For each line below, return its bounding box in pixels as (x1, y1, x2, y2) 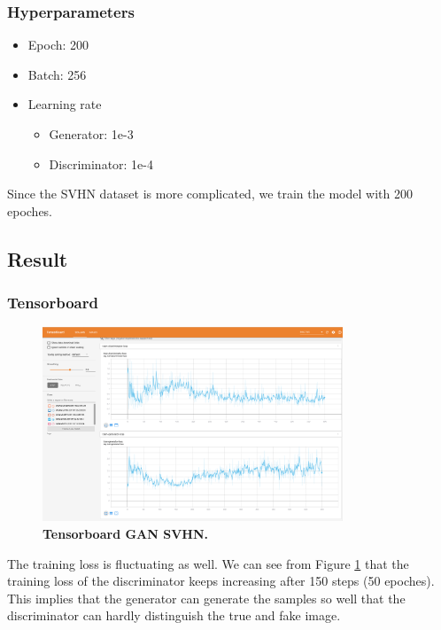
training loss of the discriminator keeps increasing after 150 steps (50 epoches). (7, 572, 435, 590)
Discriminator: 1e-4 (49, 154, 153, 173)
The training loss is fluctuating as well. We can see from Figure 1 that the (7, 554, 409, 572)
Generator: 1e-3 (49, 125, 134, 143)
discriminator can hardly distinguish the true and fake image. (7, 606, 341, 625)
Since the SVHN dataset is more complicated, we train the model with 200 (7, 184, 413, 203)
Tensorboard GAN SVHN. (43, 524, 208, 542)
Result (7, 245, 68, 272)
